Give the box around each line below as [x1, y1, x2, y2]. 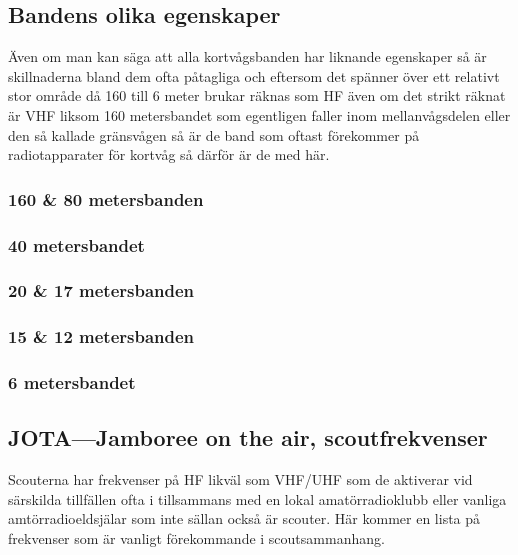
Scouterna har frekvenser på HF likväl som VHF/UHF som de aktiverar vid [8, 469, 473, 490]
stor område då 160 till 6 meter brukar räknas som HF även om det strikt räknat [8, 85, 506, 106]
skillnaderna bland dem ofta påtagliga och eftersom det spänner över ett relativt [8, 65, 500, 86]
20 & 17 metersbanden [8, 278, 195, 303]
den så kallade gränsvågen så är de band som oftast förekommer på [8, 124, 420, 145]
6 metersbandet [8, 370, 136, 395]
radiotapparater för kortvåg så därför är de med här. [8, 144, 330, 165]
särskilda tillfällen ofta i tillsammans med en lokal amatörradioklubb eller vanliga [8, 488, 507, 509]
